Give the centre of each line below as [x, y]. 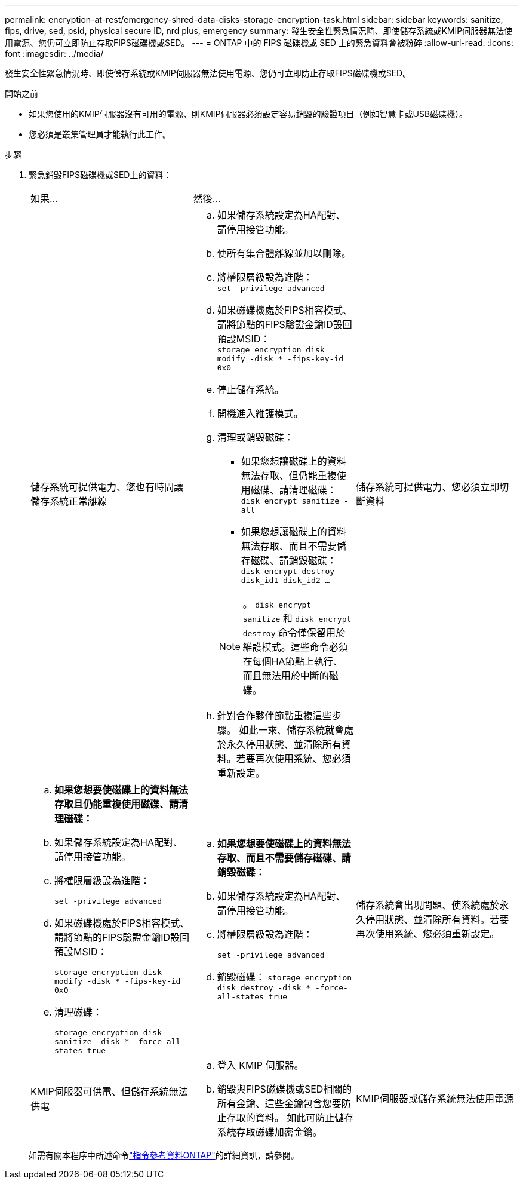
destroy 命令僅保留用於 [294, 633]
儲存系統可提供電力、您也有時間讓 [107, 487]
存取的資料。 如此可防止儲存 [290, 1118]
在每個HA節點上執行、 [293, 661]
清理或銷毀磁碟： [255, 437]
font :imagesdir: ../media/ [54, 53]
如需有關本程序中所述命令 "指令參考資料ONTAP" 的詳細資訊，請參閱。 [164, 1155]
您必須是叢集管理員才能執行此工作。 [100, 134]
